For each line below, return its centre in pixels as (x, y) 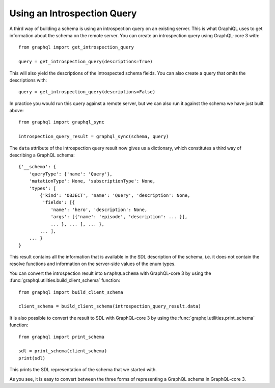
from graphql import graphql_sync (61, 122)
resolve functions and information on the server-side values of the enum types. (92, 264)
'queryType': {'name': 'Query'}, (71, 174)
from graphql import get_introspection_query (76, 47)
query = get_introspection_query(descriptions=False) (87, 92)
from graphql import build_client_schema (71, 292)
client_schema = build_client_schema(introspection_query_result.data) (110, 306)
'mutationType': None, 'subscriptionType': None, (92, 181)
